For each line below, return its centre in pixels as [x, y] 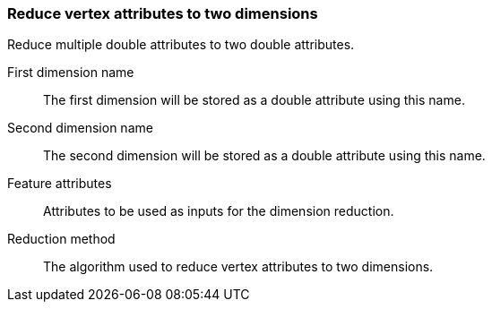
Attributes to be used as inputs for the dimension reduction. [219, 211]
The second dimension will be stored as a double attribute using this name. [264, 156]
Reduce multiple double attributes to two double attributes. [181, 45]
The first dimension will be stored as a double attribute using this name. [254, 100]
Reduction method [61, 239]
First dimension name [71, 73]
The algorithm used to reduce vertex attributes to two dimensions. [238, 267]
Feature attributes [60, 184]
